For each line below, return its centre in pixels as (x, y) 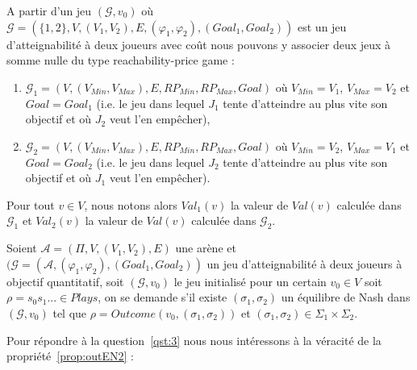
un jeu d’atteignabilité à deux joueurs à (304, 263)
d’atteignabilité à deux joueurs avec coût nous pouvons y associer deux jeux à (199, 44)
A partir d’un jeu (49, 10)
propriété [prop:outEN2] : (70, 356)
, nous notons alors (131, 204)
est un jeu (322, 26)
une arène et (206, 248)
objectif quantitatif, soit (65, 281)
